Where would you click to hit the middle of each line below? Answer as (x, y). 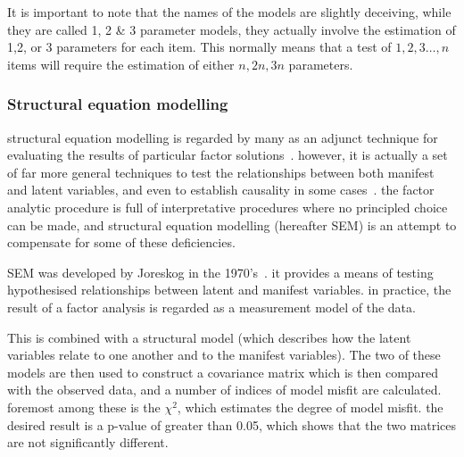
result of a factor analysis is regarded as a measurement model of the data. (211, 307)
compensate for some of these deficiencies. (121, 242)
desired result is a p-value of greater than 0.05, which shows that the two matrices (232, 424)
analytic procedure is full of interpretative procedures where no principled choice (228, 207)
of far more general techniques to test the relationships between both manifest (221, 172)
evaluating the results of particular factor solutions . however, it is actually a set (228, 155)
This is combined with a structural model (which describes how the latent (209, 337)
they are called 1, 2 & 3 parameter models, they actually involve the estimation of (232, 29)
